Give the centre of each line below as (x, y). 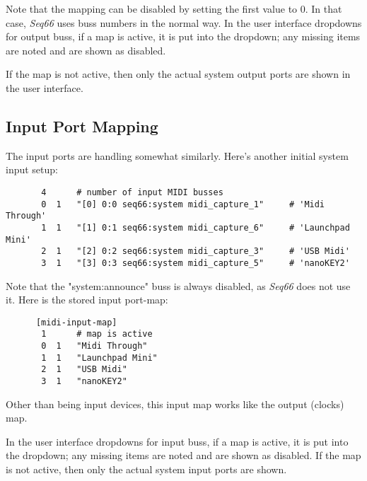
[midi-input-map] (76, 322)
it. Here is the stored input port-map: (87, 300)
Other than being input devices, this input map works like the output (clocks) (175, 404)
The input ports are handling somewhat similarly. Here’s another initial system (177, 155)
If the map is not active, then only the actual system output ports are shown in (178, 74)
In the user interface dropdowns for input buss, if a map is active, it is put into (177, 441)
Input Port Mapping (82, 126)
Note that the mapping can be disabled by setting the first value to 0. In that (174, 8)
